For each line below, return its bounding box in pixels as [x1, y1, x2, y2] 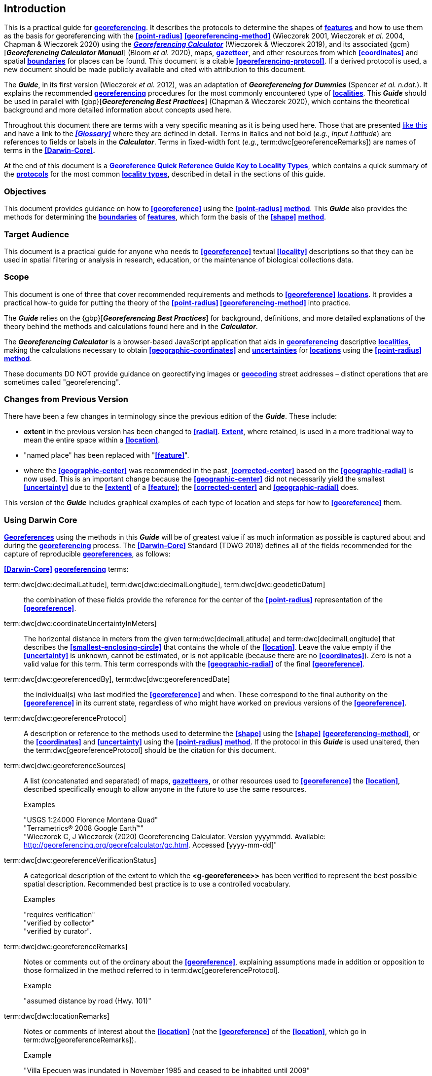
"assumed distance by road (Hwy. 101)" [24, 997, 151, 1005]
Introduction [4, 2, 66, 15]
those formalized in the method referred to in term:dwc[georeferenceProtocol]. [24, 966, 280, 975]
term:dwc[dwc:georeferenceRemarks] [4, 942, 128, 951]
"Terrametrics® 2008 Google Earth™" [24, 824, 144, 833]
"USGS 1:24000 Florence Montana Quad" [24, 816, 158, 824]
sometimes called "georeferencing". [4, 377, 121, 386]
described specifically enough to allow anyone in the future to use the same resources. [24, 785, 307, 794]
